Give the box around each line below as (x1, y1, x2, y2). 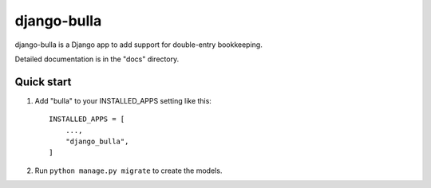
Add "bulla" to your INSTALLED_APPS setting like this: (34, 96, 212, 105)
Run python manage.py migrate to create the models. (34, 166, 223, 175)
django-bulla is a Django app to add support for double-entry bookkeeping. (14, 40, 263, 49)
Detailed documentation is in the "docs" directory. (14, 54, 180, 64)
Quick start (14, 75, 72, 88)
